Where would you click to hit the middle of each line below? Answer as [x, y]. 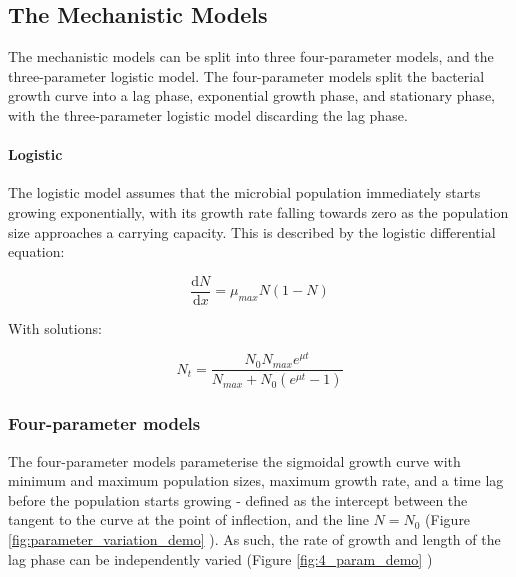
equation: [36, 251]
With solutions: [55, 327]
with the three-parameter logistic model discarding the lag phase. [208, 114]
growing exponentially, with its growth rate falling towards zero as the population [258, 211]
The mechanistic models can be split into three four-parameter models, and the [251, 56]
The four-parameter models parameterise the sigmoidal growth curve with [234, 460]
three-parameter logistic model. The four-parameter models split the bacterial [246, 75]
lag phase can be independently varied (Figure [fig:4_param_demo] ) [220, 558]
